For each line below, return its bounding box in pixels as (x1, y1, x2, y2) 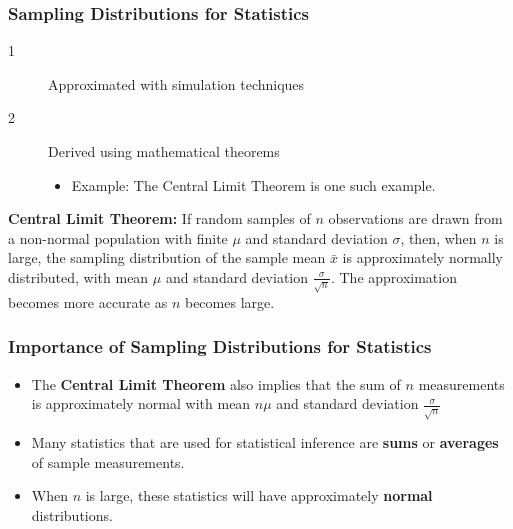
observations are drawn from (328, 208, 503, 229)
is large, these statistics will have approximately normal (85, 485, 433, 506)
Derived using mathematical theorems (48, 141, 280, 161)
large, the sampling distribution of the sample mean (8, 247, 326, 268)
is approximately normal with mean (31, 393, 251, 414)
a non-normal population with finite (8, 227, 228, 248)
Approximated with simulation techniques (48, 73, 305, 94)
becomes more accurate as (8, 291, 168, 312)
